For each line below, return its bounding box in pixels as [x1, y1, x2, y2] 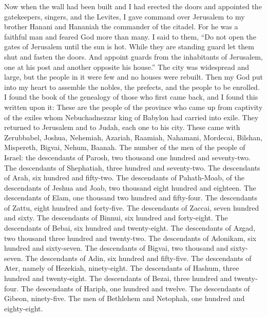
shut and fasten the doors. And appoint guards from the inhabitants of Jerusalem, [4, 51, 263, 62]
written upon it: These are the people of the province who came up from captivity [4, 101, 263, 112]
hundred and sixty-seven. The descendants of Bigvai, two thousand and [4, 243, 228, 253]
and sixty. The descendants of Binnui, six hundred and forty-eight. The [4, 212, 228, 223]
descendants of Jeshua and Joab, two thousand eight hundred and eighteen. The [4, 182, 256, 193]
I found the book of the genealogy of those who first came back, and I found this [4, 91, 258, 102]
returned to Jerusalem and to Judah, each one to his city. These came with [4, 122, 240, 133]
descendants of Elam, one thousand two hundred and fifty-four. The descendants [4, 192, 258, 203]
